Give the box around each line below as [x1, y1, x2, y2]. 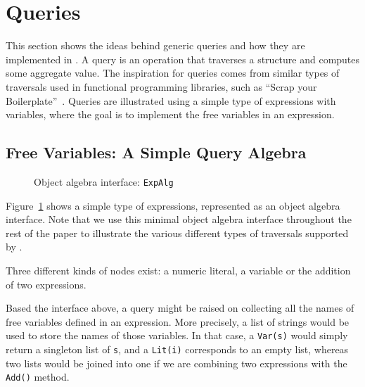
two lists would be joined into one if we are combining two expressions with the [6, 355, 347, 370]
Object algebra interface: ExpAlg [34, 174, 174, 189]
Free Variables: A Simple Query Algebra [6, 141, 307, 163]
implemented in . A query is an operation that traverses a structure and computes [6, 51, 360, 66]
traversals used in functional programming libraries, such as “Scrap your [6, 79, 317, 94]
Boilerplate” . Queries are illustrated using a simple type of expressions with [6, 93, 336, 108]
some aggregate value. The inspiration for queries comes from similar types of [6, 65, 340, 80]
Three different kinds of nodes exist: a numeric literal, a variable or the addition [6, 262, 351, 277]
